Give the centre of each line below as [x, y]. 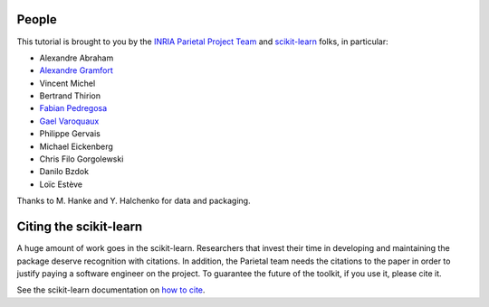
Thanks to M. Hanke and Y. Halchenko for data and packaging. [134, 201]
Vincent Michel [67, 83]
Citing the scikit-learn [80, 227]
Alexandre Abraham [77, 58]
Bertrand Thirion [70, 96]
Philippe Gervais [70, 134]
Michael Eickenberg [76, 146]
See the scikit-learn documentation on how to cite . [111, 290]
